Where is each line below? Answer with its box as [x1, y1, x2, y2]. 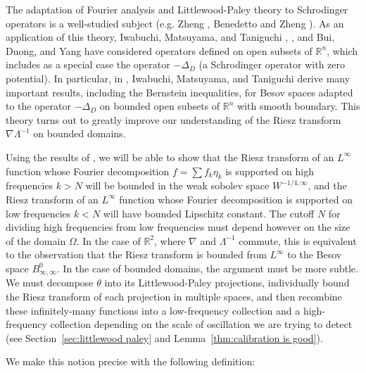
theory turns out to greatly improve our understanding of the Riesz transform [6, 112, 341, 127]
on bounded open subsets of [99, 99, 220, 113]
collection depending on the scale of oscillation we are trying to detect [50, 317, 353, 331]
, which [327, 43, 358, 58]
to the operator [6, 99, 72, 113]
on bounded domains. [33, 126, 126, 141]
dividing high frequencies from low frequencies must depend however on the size [6, 220, 351, 234]
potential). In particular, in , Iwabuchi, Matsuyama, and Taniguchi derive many [6, 70, 351, 85]
